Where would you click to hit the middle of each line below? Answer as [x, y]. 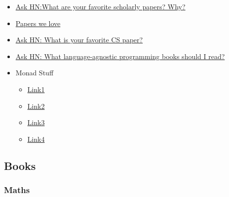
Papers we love [38, 23]
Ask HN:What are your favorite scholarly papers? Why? [100, 6]
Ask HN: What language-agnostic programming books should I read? [120, 56]
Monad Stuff [35, 73]
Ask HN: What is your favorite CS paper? [79, 40]
